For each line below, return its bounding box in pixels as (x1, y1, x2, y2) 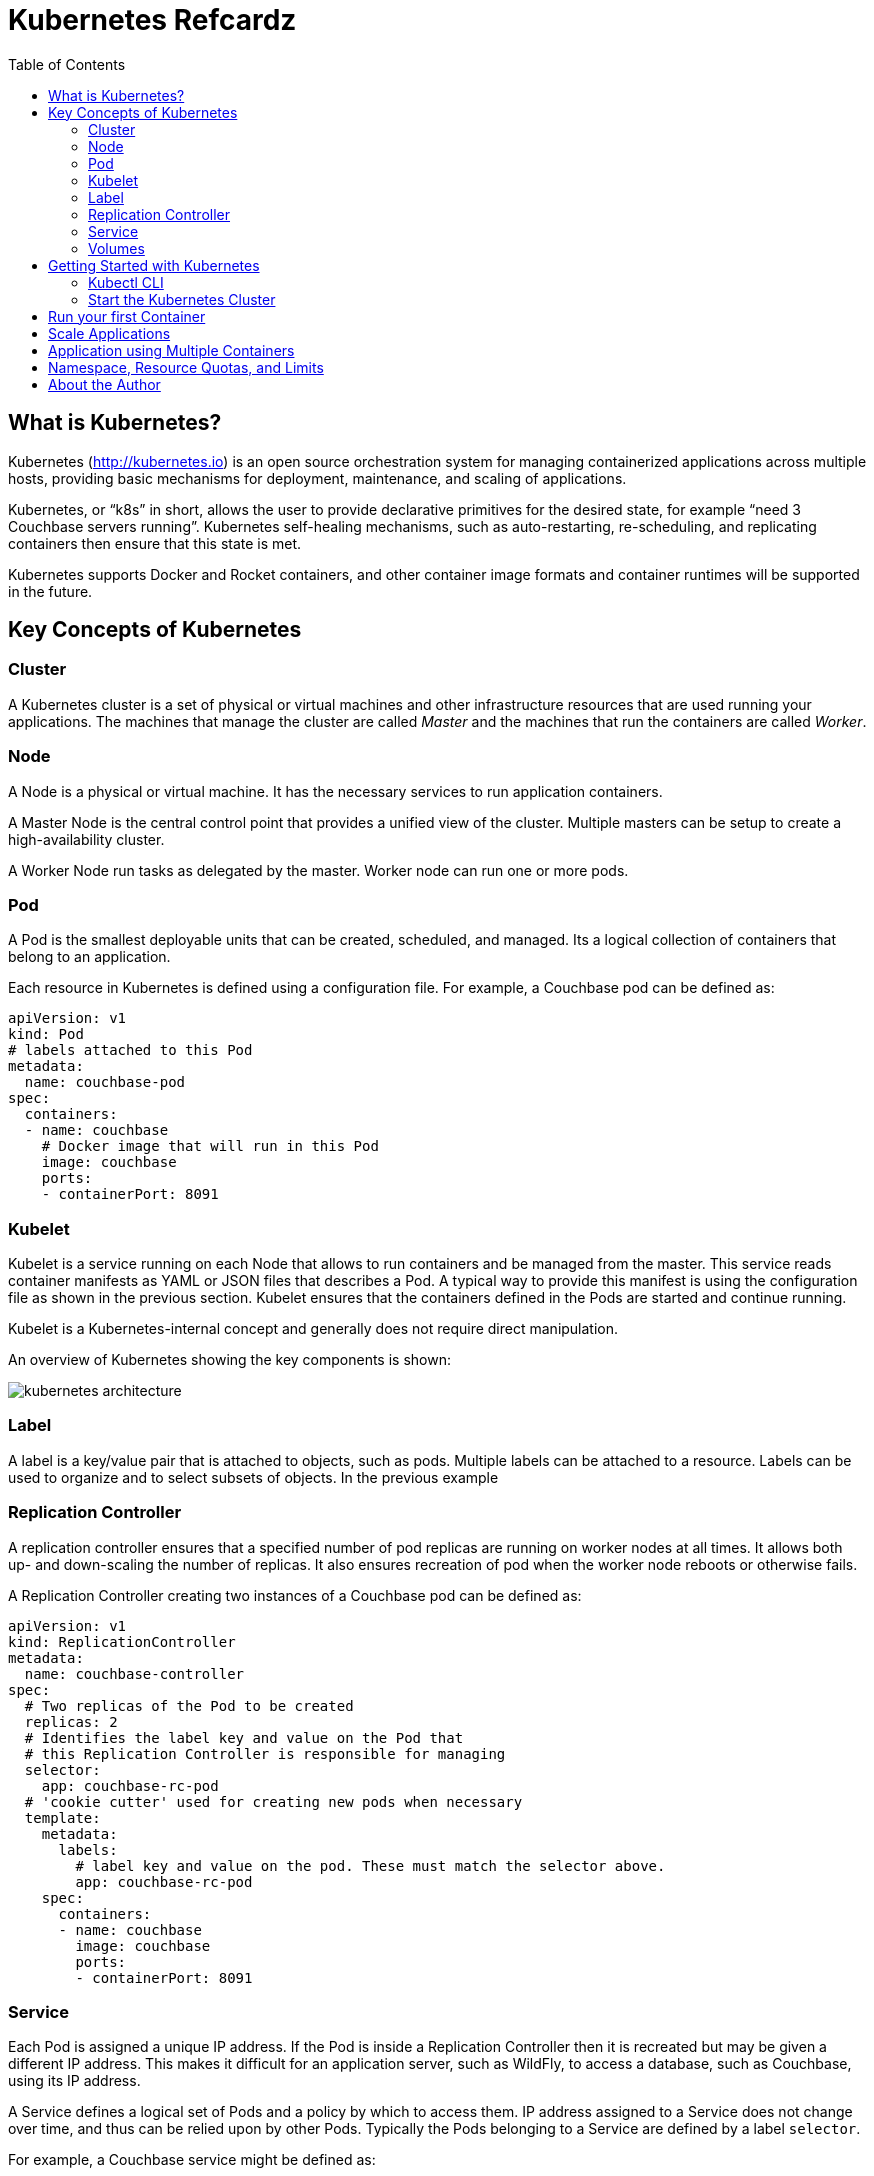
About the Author (48, 375, 161, 393)
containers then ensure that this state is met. (8, 534, 302, 552)
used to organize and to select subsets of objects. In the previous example (8, 1468, 499, 1486)
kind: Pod (8, 1026, 84, 1043)
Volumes (88, 239, 145, 257)
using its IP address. (8, 2072, 141, 2090)
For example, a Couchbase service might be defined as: (8, 2151, 376, 2169)
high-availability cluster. (8, 830, 165, 848)
